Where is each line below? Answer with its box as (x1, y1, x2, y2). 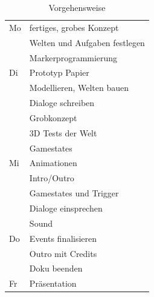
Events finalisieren (29, 232, 97, 244)
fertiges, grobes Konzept (29, 21, 119, 33)
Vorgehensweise (48, 1, 106, 13)
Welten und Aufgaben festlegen (29, 36, 145, 48)
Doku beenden (29, 262, 83, 275)
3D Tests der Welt (29, 126, 97, 139)
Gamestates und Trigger (29, 187, 119, 199)
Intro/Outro (29, 172, 74, 184)
